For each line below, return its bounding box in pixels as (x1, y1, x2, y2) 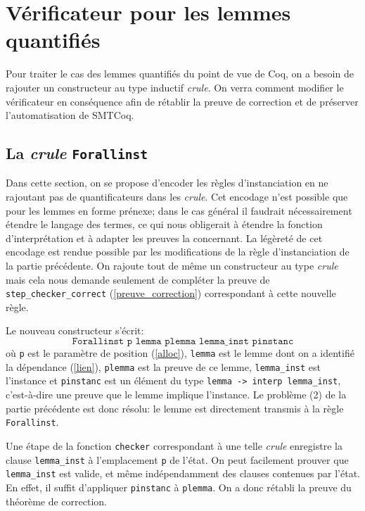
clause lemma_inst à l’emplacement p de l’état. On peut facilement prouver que (6, 452, 349, 467)
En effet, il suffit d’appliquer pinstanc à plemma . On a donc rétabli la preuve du (6, 479, 352, 494)
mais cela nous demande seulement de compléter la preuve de (6, 272, 270, 286)
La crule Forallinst (6, 142, 148, 164)
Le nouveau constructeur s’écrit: (6, 323, 144, 338)
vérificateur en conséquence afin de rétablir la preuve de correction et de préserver (6, 94, 359, 108)
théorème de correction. (6, 493, 107, 508)
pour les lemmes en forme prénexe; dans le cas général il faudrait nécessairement (6, 203, 352, 217)
